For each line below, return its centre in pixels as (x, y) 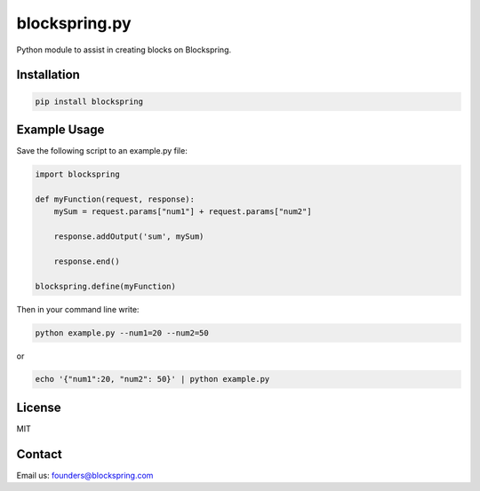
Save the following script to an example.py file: (102, 151)
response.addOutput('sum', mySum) (129, 236)
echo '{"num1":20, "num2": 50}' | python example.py (152, 379)
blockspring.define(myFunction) (106, 286)
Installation (48, 75)
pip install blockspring (89, 101)
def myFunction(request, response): (115, 199)
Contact (39, 454)
